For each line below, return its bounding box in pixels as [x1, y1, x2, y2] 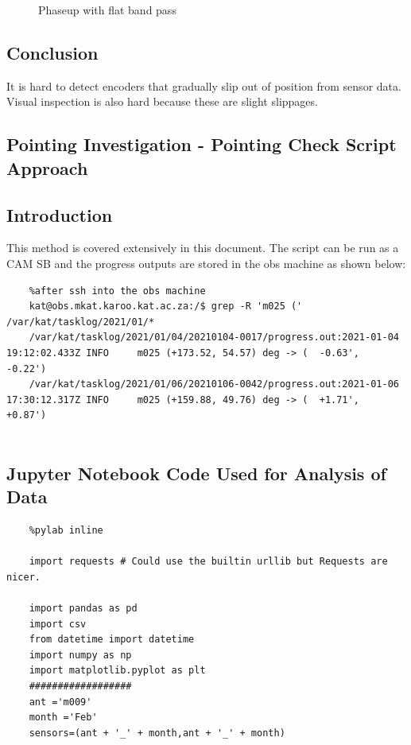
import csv [29, 618, 87, 630]
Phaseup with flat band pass [38, 2, 176, 17]
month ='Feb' [29, 712, 98, 724]
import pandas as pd [29, 603, 138, 615]
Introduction [6, 202, 113, 227]
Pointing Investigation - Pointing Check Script [6, 132, 397, 157]
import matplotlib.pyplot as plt [29, 665, 206, 677]
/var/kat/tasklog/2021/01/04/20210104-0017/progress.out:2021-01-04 [29, 332, 399, 343]
